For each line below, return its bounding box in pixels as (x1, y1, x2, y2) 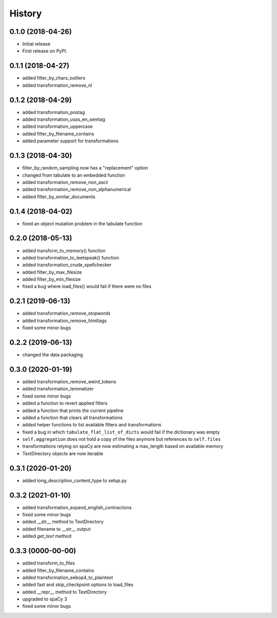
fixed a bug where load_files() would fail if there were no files (22, 283, 151, 290)
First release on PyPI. (22, 48, 68, 54)
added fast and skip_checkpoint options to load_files (22, 582, 133, 588)
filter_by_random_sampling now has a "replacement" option (22, 165, 148, 171)
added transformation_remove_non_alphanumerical (22, 186, 131, 193)
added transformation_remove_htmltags (22, 317, 107, 324)
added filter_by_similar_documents (22, 193, 96, 200)
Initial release (22, 41, 51, 47)
